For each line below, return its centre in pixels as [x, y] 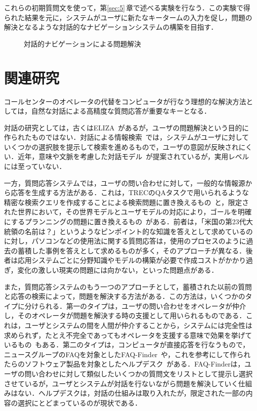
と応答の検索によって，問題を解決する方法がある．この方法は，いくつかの [125, 296]
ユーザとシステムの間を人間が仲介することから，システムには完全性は [138, 325]
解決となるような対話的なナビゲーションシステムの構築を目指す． [111, 27]
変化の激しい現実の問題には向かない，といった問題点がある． [118, 270]
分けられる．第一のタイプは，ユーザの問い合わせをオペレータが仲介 [135, 306]
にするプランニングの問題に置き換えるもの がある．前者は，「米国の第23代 [125, 222]
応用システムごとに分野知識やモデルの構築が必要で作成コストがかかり [132, 260]
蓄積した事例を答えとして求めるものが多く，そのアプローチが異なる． [132, 250]
